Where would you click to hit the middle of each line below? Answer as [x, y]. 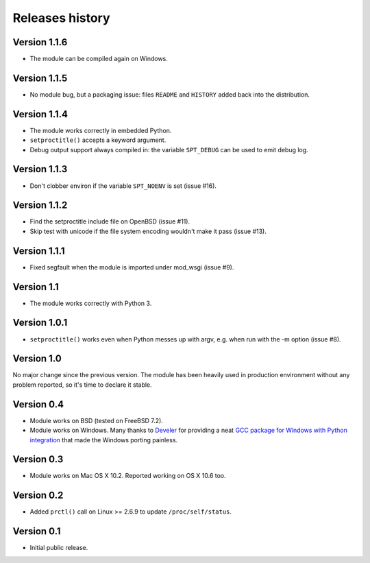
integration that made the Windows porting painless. [104, 440]
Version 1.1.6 [40, 42]
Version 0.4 [38, 404]
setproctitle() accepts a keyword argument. [98, 140]
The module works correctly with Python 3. [91, 303]
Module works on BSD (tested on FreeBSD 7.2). [97, 420]
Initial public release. [59, 548]
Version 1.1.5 [40, 78]
